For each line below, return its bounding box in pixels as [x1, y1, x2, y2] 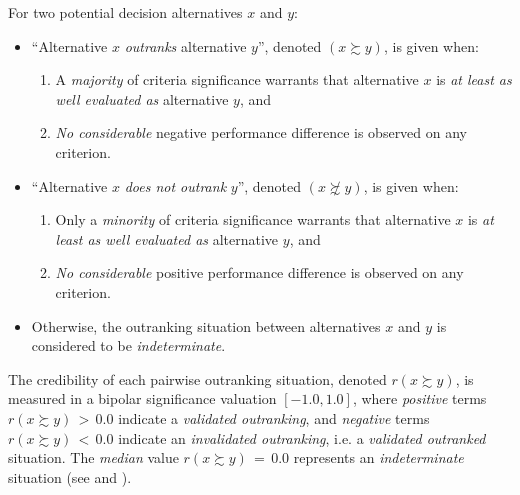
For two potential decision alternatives [8, 2, 243, 22]
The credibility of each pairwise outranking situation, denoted [8, 368, 387, 389]
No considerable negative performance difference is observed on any [55, 122, 468, 143]
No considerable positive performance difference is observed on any [55, 262, 464, 283]
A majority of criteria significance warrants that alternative [55, 69, 419, 90]
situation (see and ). [8, 466, 132, 487]
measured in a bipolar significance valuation [8, 388, 277, 409]
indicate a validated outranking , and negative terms [118, 407, 430, 428]
